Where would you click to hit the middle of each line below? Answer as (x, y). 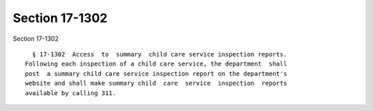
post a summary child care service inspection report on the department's (156, 73)
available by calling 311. (71, 93)
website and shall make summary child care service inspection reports (156, 83)
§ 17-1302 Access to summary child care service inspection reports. (160, 54)
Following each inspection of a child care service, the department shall (156, 64)
